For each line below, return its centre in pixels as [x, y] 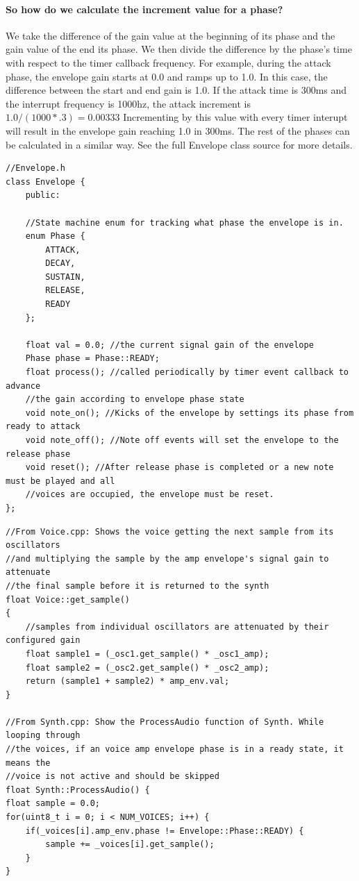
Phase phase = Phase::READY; [92, 359]
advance [23, 386]
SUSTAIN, [65, 277]
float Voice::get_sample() [68, 599]
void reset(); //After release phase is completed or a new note [179, 468]
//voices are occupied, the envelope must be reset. [150, 495]
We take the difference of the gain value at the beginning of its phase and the [170, 35]
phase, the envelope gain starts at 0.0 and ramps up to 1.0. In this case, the [167, 76]
